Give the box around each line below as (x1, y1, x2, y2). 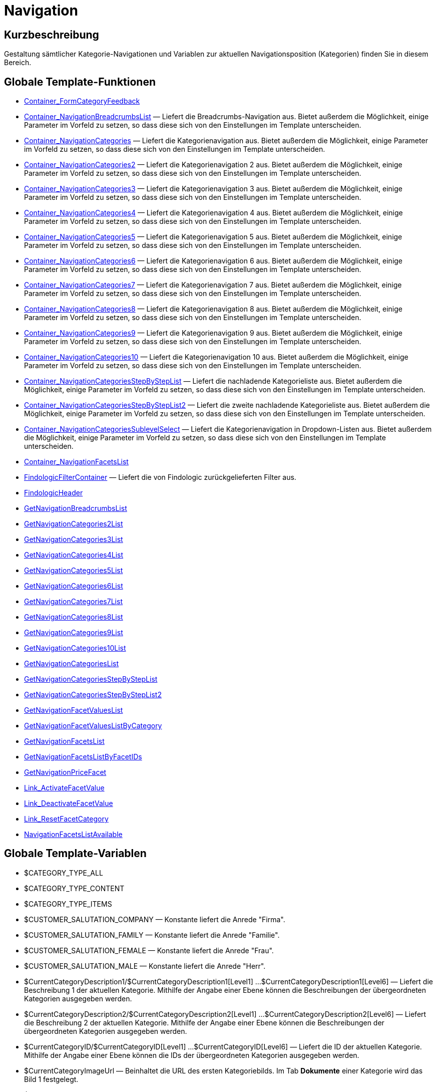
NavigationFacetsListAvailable (24, 830, 123, 839)
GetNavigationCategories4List (24, 551, 124, 560)
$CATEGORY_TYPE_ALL (24, 868, 103, 877)
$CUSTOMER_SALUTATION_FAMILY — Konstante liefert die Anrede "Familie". (24, 930, 280, 939)
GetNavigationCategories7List (24, 597, 123, 606)
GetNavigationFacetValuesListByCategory (24, 721, 162, 730)
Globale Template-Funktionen (4, 75, 156, 88)
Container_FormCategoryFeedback (24, 97, 140, 106)
